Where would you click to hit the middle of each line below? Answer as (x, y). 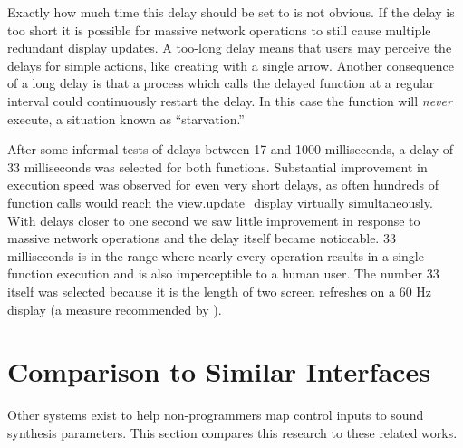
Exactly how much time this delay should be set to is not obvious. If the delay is (231, 12)
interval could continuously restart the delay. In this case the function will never (230, 100)
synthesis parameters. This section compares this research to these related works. (232, 432)
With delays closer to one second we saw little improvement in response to (214, 220)
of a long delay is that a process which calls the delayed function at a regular (221, 83)
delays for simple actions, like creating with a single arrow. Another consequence (231, 65)
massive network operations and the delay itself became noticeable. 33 (202, 238)
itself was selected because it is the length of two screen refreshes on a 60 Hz (220, 291)
